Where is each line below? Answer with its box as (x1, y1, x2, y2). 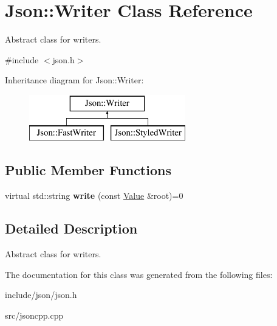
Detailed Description (5, 219, 138, 238)
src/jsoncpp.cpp (5, 308, 64, 321)
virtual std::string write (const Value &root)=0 (5, 189, 183, 202)
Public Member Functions (5, 161, 171, 179)
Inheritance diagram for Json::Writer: (5, 74, 144, 86)
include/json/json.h (5, 288, 77, 301)
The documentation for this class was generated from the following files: (5, 268, 273, 280)
